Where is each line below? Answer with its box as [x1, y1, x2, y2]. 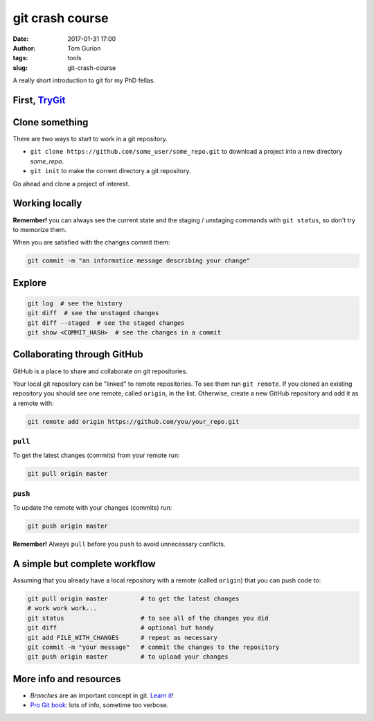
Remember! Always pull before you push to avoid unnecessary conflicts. [12, 540, 226, 549]
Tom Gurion [67, 44, 101, 52]
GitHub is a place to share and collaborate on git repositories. [12, 367, 188, 375]
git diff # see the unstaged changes [27, 309, 159, 317]
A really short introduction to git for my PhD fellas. [12, 76, 156, 84]
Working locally [12, 197, 82, 209]
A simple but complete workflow [12, 558, 156, 569]
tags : [12, 54, 28, 62]
